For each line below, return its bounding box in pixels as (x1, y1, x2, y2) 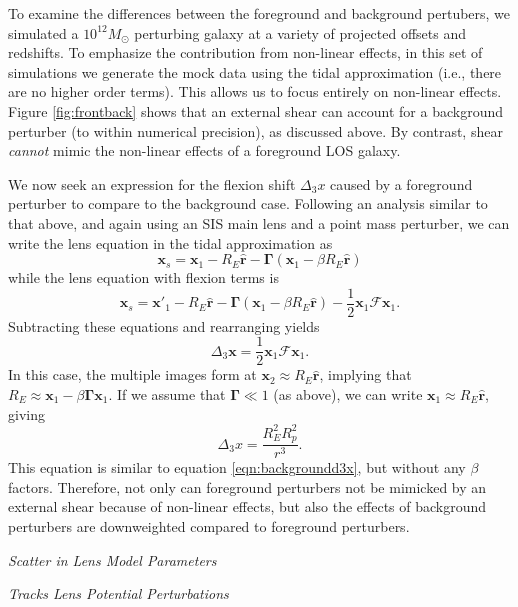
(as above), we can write (273, 384, 423, 405)
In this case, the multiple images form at (8, 364, 257, 385)
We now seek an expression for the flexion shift (8, 173, 296, 194)
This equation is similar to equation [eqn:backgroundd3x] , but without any (8, 457, 466, 478)
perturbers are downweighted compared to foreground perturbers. (8, 515, 410, 536)
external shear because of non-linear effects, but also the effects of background (8, 496, 487, 517)
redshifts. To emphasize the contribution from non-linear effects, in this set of (8, 42, 483, 63)
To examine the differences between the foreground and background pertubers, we (8, 3, 511, 23)
